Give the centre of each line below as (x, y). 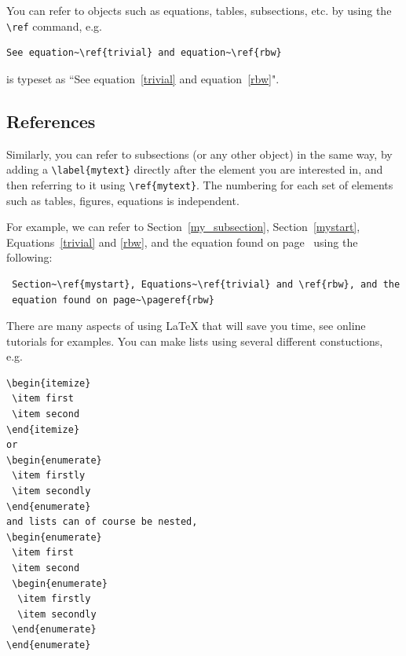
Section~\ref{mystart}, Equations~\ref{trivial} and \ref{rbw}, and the (206, 284)
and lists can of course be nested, (102, 522)
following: (29, 257)
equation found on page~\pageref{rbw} (113, 300)
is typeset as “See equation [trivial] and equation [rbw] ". (143, 78)
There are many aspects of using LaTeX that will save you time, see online (186, 326)
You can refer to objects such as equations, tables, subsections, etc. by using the (199, 10)
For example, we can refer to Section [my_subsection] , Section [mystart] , (183, 227)
